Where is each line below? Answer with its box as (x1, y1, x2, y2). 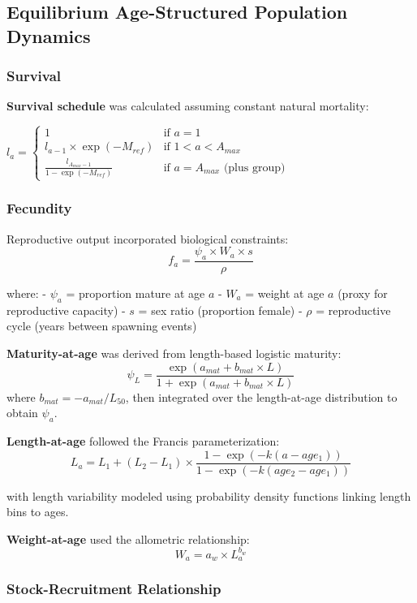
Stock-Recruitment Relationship (6, 579, 221, 599)
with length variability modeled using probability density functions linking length (6, 487, 411, 504)
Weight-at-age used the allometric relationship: (6, 530, 250, 547)
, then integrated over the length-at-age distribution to (125, 388, 398, 405)
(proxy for (337, 284, 388, 301)
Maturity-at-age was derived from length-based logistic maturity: (6, 344, 342, 361)
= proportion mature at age (66, 284, 205, 301)
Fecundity (6, 198, 72, 218)
